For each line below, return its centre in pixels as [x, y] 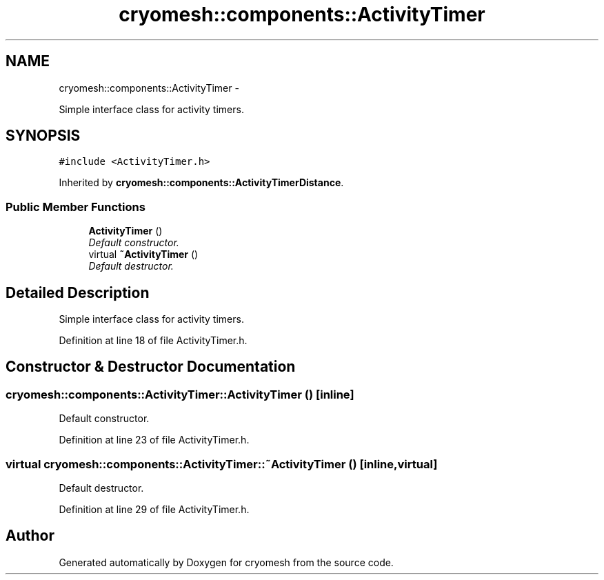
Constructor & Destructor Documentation [151, 367]
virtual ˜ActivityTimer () [143, 254]
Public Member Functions [75, 207]
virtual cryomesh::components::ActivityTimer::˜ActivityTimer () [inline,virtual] [222, 464]
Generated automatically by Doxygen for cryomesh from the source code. [226, 562]
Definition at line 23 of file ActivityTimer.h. [154, 440]
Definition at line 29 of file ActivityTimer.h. [154, 509]
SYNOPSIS [43, 136]
